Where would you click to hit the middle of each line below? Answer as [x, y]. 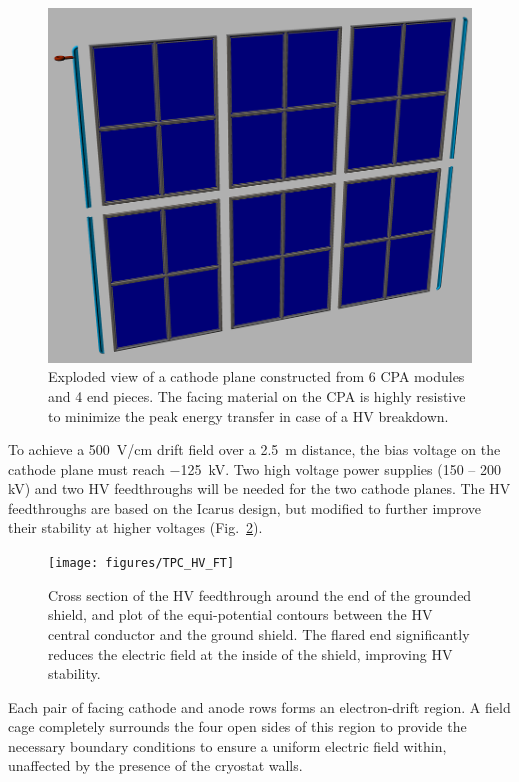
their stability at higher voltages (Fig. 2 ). [135, 527]
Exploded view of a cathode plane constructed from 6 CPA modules [256, 376]
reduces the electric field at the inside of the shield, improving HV [250, 653]
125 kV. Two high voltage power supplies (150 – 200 [341, 468]
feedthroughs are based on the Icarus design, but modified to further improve [245, 507]
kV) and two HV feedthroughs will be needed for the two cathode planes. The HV [259, 488]
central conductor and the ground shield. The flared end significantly [259, 633]
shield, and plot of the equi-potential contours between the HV [240, 614]
